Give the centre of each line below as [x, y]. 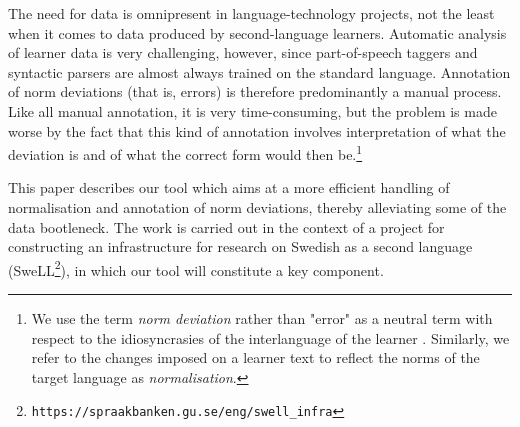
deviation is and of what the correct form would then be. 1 [185, 152]
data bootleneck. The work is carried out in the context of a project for [226, 226]
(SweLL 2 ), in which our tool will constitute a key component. [196, 268]
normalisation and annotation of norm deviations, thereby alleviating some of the [257, 207]
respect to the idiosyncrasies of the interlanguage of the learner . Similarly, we [270, 337]
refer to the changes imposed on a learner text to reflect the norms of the [255, 357]
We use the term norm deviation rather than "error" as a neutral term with [262, 318]
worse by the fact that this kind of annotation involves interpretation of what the [257, 130]
